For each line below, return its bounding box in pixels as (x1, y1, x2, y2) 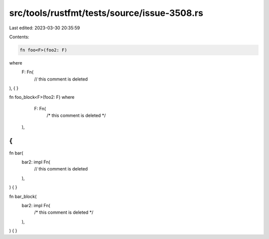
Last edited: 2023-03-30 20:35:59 (9, 25, 80, 31)
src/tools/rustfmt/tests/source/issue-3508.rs (9, 7, 204, 18)
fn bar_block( (9, 193, 37, 199)
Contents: (9, 34, 29, 40)
